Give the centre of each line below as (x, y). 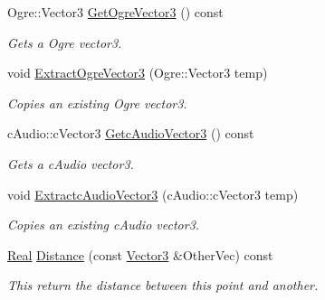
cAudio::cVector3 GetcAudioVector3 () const (131, 133)
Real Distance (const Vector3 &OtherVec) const (140, 254)
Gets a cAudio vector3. (71, 163)
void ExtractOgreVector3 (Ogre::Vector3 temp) (138, 73)
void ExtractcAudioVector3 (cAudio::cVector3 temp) (153, 194)
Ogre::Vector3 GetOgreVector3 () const (115, 12)
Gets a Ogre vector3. (65, 42)
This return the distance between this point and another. (163, 285)
